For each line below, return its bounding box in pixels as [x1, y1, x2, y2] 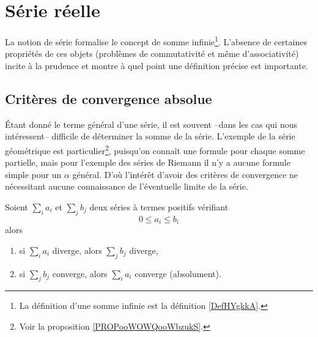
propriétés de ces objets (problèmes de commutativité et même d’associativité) [5, 47, 299, 60]
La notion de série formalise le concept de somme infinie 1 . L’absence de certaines [5, 34, 307, 48]
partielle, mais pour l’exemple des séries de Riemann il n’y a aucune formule [5, 156, 290, 169]
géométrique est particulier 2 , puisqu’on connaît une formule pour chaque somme [5, 142, 305, 157]
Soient [5, 200, 28, 213]
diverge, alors [52, 243, 102, 256]
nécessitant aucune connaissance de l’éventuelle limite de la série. [5, 180, 248, 193]
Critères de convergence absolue [5, 89, 212, 108]
